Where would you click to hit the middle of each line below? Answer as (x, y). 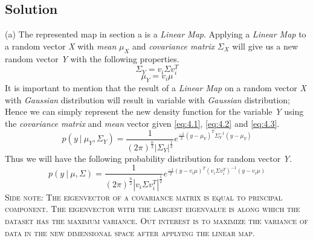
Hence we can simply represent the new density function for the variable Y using (154, 111)
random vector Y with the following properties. (92, 58)
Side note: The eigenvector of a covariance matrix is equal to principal (144, 197)
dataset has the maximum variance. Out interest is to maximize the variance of (157, 220)
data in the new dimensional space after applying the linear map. (130, 232)
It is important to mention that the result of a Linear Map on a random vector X (156, 88)
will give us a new (265, 46)
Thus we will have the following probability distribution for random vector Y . (149, 158)
